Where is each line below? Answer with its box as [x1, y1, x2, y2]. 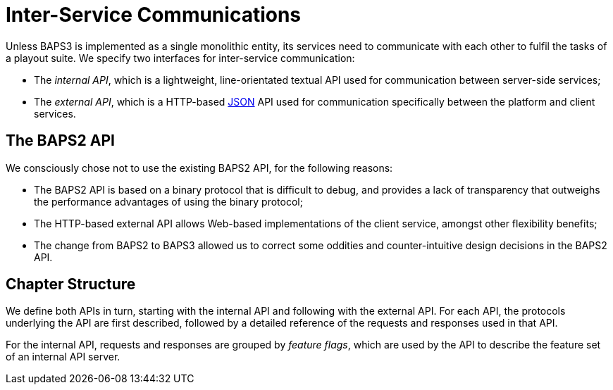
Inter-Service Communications [6, 3, 302, 27]
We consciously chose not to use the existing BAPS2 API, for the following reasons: [6, 161, 393, 174]
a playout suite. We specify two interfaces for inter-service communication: [6, 51, 355, 64]
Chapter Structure [6, 275, 136, 294]
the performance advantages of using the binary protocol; [34, 195, 303, 208]
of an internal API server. [6, 351, 120, 363]
